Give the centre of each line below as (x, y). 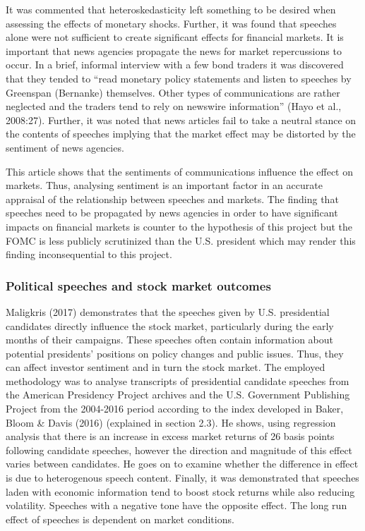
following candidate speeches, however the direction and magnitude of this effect (179, 450)
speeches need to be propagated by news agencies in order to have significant (172, 213)
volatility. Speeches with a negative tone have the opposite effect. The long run (176, 505)
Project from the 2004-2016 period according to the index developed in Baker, (175, 409)
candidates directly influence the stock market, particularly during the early (170, 325)
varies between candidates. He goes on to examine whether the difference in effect (182, 464)
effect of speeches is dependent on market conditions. (120, 519)
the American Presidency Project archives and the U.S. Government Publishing (178, 395)
